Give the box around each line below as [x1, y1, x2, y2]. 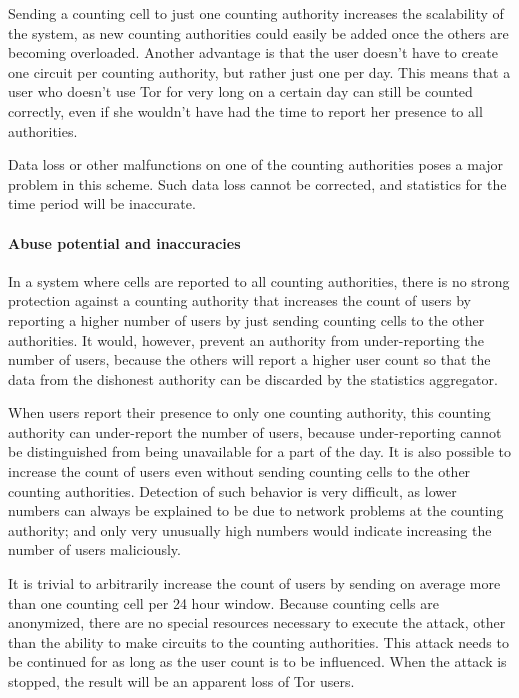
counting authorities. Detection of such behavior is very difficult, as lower [8, 480, 457, 501]
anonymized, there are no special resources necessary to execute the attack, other [8, 612, 506, 633]
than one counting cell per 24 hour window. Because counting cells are [8, 592, 439, 613]
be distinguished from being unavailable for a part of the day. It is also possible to [8, 441, 512, 462]
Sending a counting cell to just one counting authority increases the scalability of [8, 3, 504, 23]
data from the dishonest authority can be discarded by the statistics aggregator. [8, 368, 498, 389]
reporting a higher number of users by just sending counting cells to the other [8, 309, 485, 330]
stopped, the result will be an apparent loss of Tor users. [8, 671, 355, 692]
